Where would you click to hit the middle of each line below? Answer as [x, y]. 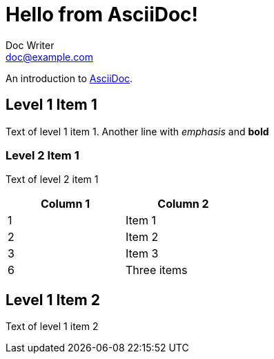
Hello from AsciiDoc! [102, 14]
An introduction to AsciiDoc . [69, 78]
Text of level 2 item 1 [52, 179]
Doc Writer [30, 45]
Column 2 [183, 204]
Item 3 [142, 254]
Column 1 [65, 204]
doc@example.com [49, 57]
